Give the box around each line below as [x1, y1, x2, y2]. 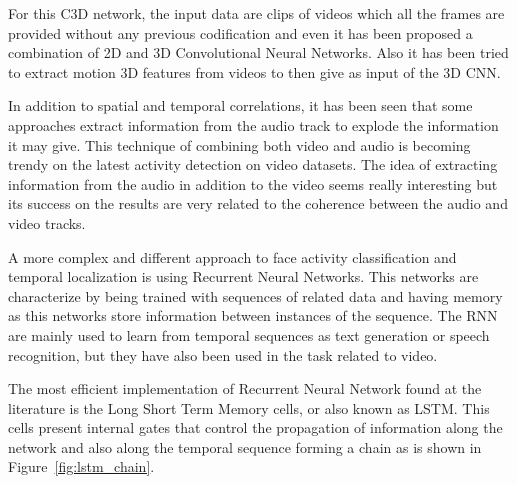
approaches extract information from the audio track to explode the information [8, 114, 499, 135]
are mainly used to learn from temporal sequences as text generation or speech [8, 324, 490, 345]
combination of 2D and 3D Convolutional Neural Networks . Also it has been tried [8, 42, 509, 63]
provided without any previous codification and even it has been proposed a [8, 22, 473, 43]
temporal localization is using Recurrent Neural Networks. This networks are [8, 266, 479, 287]
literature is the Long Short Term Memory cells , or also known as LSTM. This [8, 397, 490, 418]
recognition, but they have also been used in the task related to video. [8, 344, 438, 365]
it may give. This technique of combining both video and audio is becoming [8, 134, 471, 155]
